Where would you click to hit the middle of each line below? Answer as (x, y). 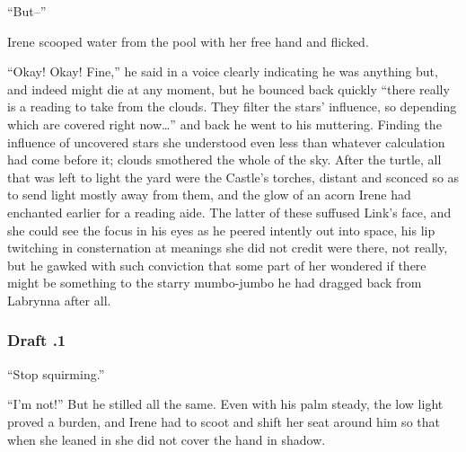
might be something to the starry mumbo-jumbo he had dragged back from (215, 283)
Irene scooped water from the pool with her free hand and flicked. (188, 41)
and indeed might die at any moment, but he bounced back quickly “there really (229, 89)
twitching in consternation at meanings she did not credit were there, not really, (228, 248)
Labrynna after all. (59, 300)
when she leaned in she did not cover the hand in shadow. (167, 439)
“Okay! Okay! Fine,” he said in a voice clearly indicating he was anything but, (223, 71)
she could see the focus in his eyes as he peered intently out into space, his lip (221, 230)
